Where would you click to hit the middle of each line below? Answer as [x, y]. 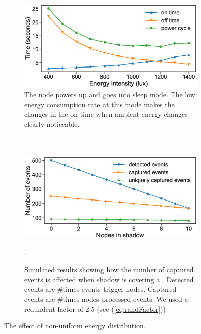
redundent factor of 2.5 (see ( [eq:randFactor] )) [95, 309]
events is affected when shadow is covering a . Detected [109, 279]
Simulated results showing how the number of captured [109, 269]
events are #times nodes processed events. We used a [106, 299]
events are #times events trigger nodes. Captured [100, 289]
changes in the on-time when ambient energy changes [106, 114]
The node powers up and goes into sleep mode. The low [110, 94]
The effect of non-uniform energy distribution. [75, 326]
